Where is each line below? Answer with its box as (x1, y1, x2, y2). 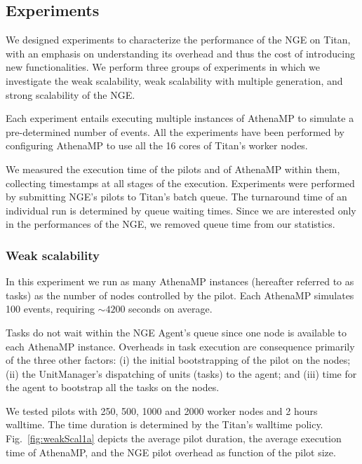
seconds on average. (128, 301, 213, 316)
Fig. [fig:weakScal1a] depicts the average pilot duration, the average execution (6, 431, 342, 446)
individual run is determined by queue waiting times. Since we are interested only (6, 203, 356, 217)
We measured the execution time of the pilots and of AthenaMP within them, (6, 161, 340, 176)
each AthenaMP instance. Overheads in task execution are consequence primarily (6, 339, 355, 353)
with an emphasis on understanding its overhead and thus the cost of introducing (6, 46, 356, 60)
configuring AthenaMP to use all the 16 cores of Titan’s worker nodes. (6, 138, 308, 153)
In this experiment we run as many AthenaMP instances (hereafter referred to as (6, 274, 354, 289)
